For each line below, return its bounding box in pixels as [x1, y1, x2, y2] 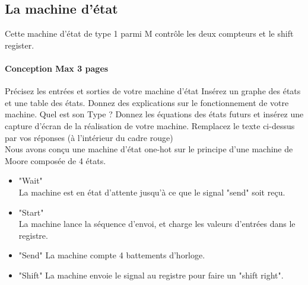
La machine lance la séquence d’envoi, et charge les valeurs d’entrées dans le [18, 217, 296, 230]
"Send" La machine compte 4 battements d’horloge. [18, 249, 205, 261]
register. [5, 39, 34, 51]
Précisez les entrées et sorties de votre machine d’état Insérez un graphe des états [5, 85, 301, 97]
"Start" [18, 206, 44, 218]
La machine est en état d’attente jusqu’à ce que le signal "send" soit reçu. [18, 185, 285, 198]
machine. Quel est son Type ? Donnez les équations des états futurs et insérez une [5, 108, 304, 120]
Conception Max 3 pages [5, 62, 109, 74]
